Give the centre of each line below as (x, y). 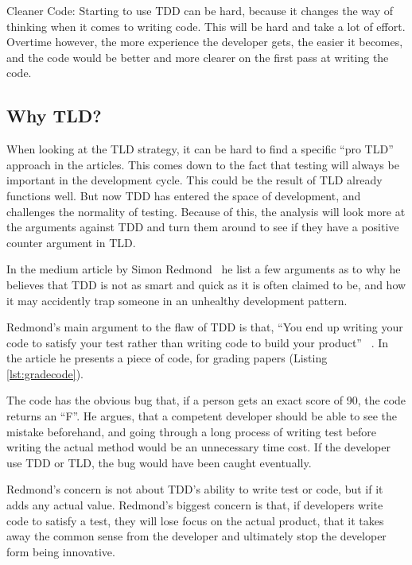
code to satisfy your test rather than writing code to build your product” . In (198, 342)
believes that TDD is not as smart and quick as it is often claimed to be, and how (206, 284)
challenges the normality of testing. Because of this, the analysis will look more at (206, 211)
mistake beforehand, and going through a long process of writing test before (191, 431)
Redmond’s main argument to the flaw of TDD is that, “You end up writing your (205, 327)
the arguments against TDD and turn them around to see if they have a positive (203, 227)
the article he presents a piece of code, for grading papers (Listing (167, 358)
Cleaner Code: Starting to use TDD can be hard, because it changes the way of (200, 10)
